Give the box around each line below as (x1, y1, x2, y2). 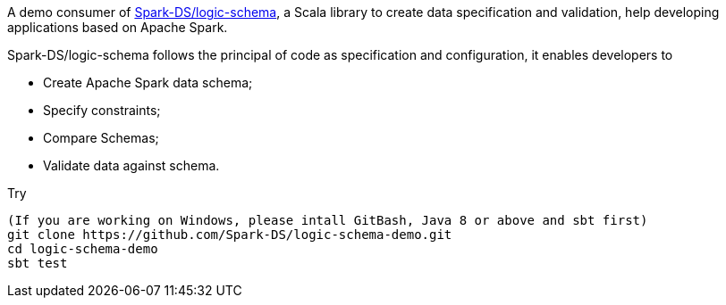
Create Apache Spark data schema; (43, 75, 253, 90)
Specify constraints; (43, 103, 161, 118)
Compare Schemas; (43, 130, 159, 145)
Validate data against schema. (43, 158, 220, 173)
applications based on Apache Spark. (7, 20, 228, 35)
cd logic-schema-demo (7, 242, 158, 256)
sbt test (7, 256, 68, 270)
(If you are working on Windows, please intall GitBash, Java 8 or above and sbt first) (7, 213, 648, 227)
